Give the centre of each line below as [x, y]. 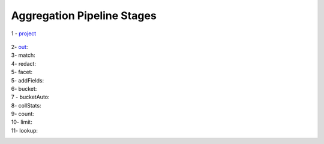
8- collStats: [26, 105]
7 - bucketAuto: [31, 97]
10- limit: [22, 122]
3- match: [23, 55]
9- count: [22, 114]
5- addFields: [28, 80]
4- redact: [23, 63]
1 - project [24, 33]
